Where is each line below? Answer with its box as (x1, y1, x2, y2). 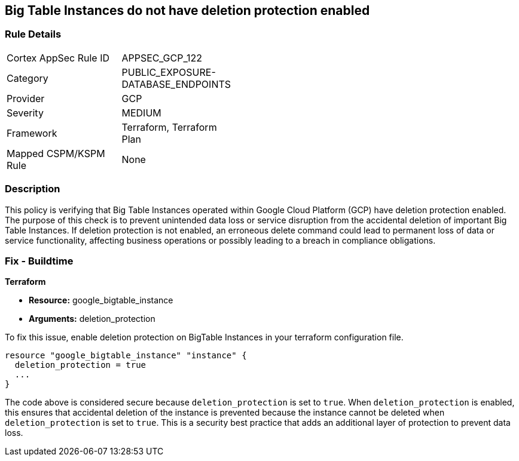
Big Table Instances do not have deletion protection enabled (5, 3, 370, 18)
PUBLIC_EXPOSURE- (121, 66, 216, 78)
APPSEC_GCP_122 (121, 51, 203, 64)
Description (5, 183, 60, 195)
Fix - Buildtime (5, 254, 74, 267)
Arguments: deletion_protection (29, 314, 155, 324)
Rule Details (5, 28, 62, 41)
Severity (7, 106, 44, 119)
